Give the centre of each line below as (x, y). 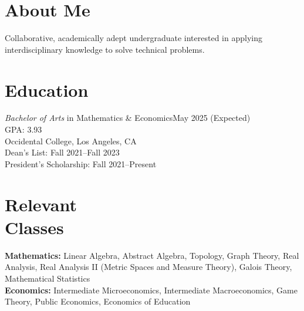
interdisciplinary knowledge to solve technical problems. (105, 49)
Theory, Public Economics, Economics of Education (98, 301)
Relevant (41, 204)
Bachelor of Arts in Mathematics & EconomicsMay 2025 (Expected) (128, 118)
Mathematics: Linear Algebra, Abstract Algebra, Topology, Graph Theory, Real (152, 255)
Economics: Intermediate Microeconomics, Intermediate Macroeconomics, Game (151, 290)
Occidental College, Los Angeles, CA (71, 141)
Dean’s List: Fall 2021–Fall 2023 (62, 152)
